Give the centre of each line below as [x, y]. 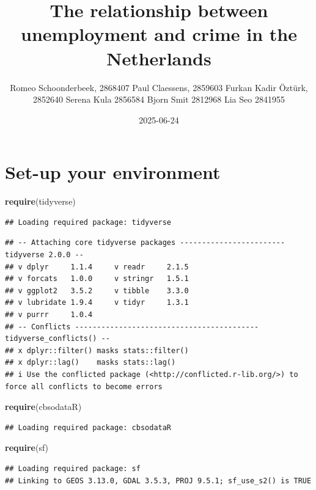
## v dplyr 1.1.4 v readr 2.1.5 [97, 267]
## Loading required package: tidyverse [88, 222]
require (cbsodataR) [43, 407]
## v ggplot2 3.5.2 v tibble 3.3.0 [97, 291]
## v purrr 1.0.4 [49, 314]
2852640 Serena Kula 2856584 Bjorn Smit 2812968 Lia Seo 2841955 [159, 99]
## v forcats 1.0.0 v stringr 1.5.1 [97, 279]
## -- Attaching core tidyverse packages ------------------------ [145, 243]
